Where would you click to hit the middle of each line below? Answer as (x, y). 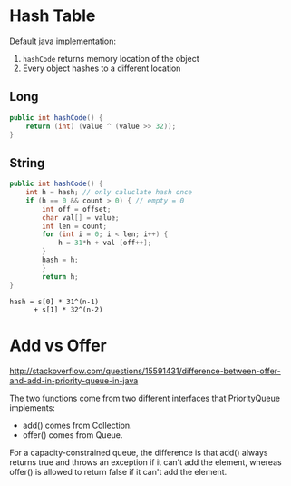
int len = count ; (74, 226)
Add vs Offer (58, 345)
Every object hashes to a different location (102, 68)
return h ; (60, 277)
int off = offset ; (77, 209)
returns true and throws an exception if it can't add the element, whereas (146, 462)
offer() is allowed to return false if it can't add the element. (118, 471)
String (27, 163)
